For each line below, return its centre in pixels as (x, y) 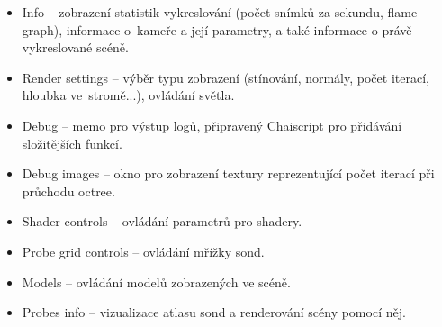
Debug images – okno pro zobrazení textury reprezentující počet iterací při (228, 173)
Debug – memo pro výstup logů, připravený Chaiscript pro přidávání (212, 125)
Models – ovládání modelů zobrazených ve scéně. (156, 282)
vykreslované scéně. (75, 47)
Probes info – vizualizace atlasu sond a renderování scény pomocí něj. (214, 312)
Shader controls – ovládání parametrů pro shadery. (162, 221)
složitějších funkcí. (72, 143)
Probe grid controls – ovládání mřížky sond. (143, 251)
